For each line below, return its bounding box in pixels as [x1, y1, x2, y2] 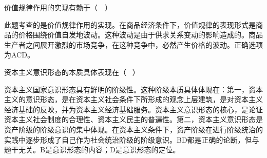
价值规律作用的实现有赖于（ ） [4, 2, 112, 12]
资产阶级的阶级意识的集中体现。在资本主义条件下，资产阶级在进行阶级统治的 [4, 124, 263, 134]
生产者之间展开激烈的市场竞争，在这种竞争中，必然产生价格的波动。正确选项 [4, 39, 263, 50]
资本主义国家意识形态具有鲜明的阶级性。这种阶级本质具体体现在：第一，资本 [4, 84, 263, 94]
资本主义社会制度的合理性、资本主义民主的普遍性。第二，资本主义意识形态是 [4, 114, 263, 125]
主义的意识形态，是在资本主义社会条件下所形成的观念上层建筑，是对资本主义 [4, 94, 263, 105]
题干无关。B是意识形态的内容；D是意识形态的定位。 [4, 144, 180, 155]
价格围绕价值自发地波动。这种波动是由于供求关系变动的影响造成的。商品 [18, 29, 263, 40]
